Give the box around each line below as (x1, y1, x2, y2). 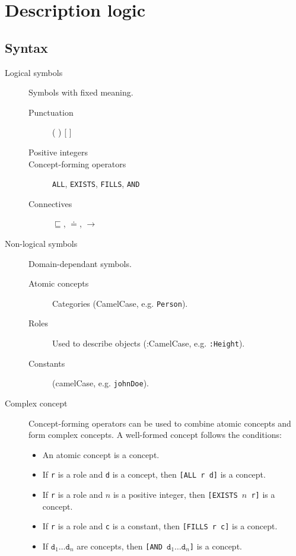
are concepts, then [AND (77, 539, 163, 552)
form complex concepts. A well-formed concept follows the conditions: (28, 428, 282, 441)
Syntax (5, 38, 48, 56)
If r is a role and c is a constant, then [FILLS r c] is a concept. (42, 520, 278, 532)
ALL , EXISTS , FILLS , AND (52, 177, 140, 190)
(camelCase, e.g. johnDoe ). (52, 377, 149, 389)
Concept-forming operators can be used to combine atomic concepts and (28, 417, 291, 429)
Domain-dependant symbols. (28, 257, 132, 269)
